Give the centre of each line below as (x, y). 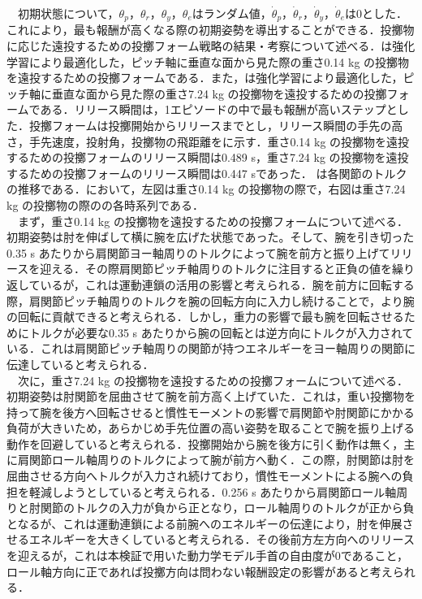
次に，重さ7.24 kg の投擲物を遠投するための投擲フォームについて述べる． (213, 380)
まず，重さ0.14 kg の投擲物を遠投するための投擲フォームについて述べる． (213, 221)
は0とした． (376, 13)
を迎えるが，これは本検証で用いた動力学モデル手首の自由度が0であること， (208, 556)
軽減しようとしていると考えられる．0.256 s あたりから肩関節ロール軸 (213, 491)
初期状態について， (68, 13)
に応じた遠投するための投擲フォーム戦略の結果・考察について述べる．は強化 (211, 46)
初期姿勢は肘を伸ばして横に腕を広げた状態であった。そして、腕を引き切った (211, 237)
